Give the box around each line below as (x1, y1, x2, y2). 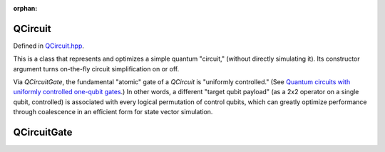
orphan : (13, 4, 38, 12)
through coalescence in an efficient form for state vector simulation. (13, 108, 213, 116)
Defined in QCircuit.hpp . (13, 41, 85, 50)
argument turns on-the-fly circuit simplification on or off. (13, 64, 180, 73)
